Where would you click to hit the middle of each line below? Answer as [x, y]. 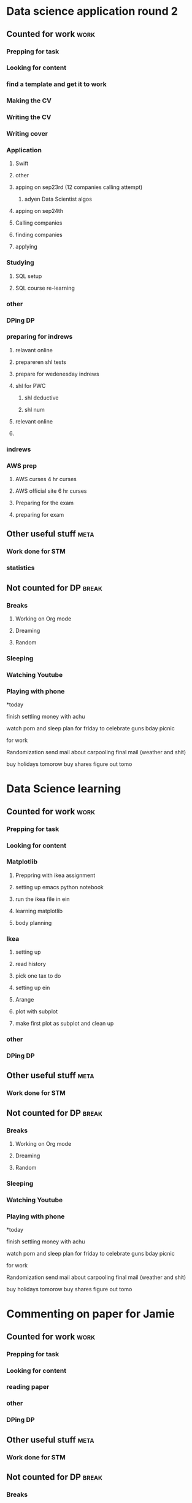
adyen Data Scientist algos [58, 199]
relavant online [34, 350]
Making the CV [29, 101]
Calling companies [39, 223]
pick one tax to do [38, 976]
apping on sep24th [39, 211]
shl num [34, 409]
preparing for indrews [40, 337]
